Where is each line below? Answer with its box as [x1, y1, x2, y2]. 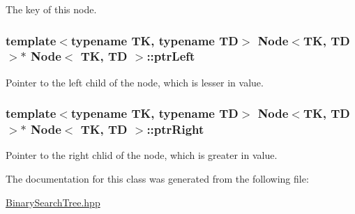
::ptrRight [146, 121, 204, 138]
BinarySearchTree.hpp [6, 194, 100, 209]
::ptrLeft [146, 47, 195, 65]
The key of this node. [6, 2, 97, 16]
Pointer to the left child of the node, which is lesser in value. [6, 75, 264, 89]
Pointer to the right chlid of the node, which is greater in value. [6, 148, 278, 162]
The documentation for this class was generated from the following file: [6, 171, 309, 186]
